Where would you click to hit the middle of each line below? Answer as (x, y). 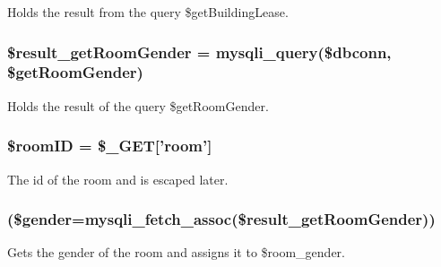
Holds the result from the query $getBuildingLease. (148, 12)
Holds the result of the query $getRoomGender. (138, 105)
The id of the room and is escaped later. (118, 179)
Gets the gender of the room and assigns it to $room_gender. (176, 252)
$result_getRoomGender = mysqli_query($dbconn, (199, 52)
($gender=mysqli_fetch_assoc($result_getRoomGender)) (221, 219)
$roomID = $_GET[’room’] (110, 146)
